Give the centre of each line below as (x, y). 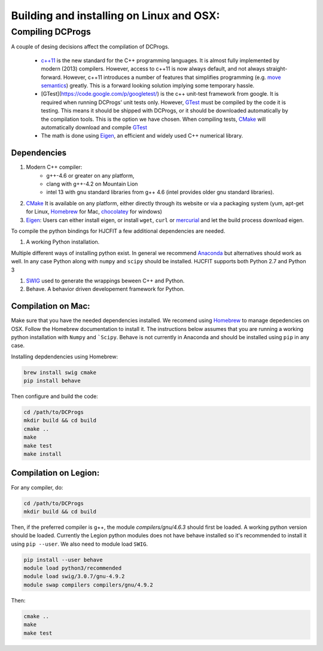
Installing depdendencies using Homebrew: (65, 357)
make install (43, 454)
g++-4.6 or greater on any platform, (90, 175)
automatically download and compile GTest (94, 127)
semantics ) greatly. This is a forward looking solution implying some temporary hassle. (148, 85)
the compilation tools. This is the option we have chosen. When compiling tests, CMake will (153, 119)
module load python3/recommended (73, 568)
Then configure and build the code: (54, 396)
